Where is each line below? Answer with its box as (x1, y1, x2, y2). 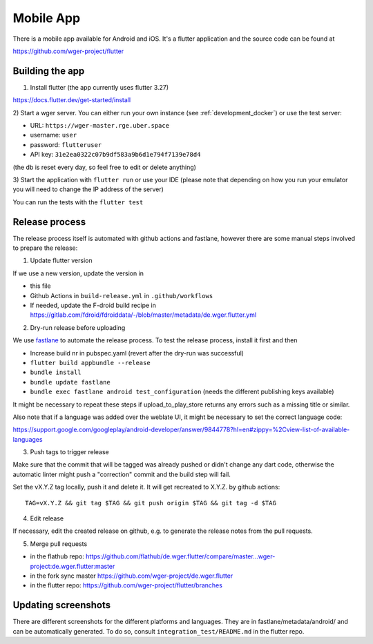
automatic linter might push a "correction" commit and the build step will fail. (12, 470, 231, 478)
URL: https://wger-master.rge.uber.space (30, 121, 169, 130)
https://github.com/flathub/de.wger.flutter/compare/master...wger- (85, 552, 276, 560)
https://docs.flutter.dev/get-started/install (12, 96, 131, 104)
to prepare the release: (12, 244, 78, 252)
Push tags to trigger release (30, 448, 110, 456)
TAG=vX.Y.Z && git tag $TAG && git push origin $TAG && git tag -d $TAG (25, 499, 276, 507)
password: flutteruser (30, 140, 102, 148)
